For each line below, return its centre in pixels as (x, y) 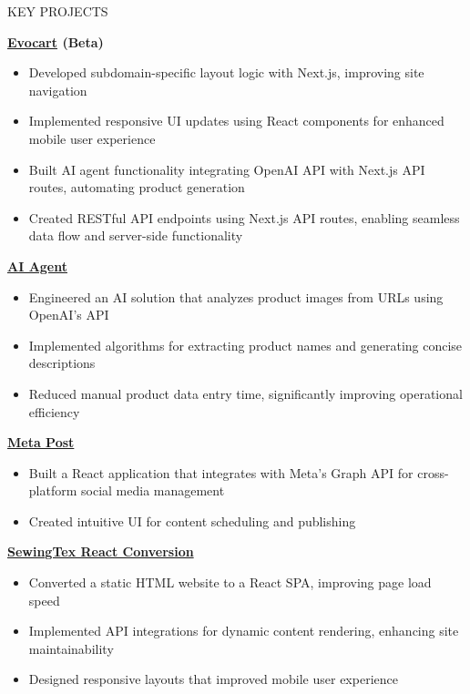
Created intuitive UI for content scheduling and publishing (192, 520)
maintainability (71, 648)
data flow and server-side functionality (136, 235)
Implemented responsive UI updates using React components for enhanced (236, 121)
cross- (433, 472)
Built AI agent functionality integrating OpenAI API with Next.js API (227, 169)
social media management (153, 490)
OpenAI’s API (69, 315)
